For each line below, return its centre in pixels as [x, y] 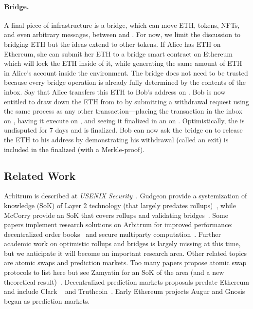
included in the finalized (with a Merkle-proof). [74, 149]
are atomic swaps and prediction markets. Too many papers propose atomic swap [125, 262]
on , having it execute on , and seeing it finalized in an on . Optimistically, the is [124, 120]
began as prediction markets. [47, 300]
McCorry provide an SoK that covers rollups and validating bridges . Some [116, 215]
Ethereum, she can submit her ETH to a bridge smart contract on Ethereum [118, 53]
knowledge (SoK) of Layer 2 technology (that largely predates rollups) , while [120, 205]
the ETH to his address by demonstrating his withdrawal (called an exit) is [116, 139]
